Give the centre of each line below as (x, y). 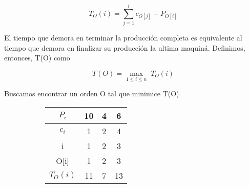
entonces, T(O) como (37, 58)
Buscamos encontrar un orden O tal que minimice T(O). (93, 93)
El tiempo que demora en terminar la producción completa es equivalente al (123, 38)
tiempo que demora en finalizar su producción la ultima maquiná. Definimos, (125, 47)
